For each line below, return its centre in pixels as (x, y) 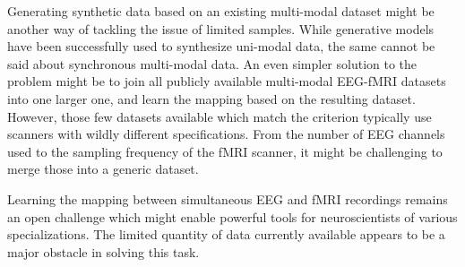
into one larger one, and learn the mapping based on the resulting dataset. (211, 98)
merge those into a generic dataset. (103, 169)
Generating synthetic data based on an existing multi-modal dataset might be (221, 11)
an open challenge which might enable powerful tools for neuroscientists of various (232, 216)
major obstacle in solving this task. (103, 251)
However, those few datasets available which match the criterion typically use (220, 116)
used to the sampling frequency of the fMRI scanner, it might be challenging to (225, 151)
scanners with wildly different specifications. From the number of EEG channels (226, 134)
